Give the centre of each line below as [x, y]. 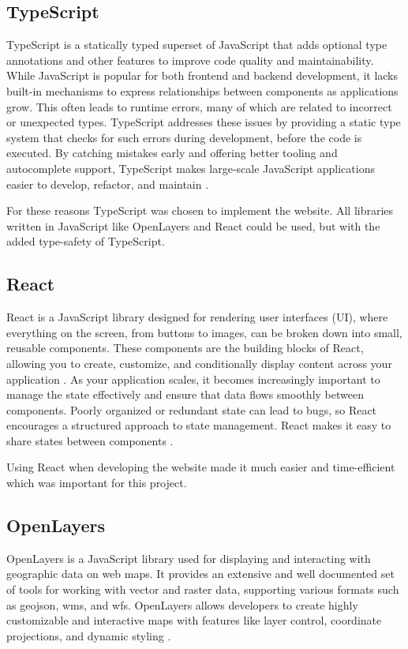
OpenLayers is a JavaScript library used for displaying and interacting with [189, 558]
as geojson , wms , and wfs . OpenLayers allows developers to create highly [182, 604]
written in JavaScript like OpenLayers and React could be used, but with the [193, 225]
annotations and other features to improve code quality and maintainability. [190, 60]
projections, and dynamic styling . [89, 635]
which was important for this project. [97, 483]
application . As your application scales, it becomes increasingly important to [193, 379]
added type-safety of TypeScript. [86, 241]
